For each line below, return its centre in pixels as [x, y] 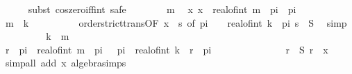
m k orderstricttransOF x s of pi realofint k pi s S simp [176, 22]
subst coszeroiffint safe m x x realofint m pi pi [162, 9]
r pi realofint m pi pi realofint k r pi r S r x [167, 49]
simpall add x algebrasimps [66, 63]
